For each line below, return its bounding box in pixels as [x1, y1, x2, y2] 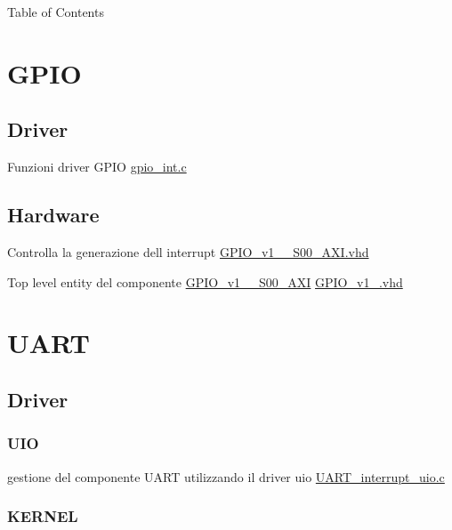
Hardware [7, 201, 100, 229]
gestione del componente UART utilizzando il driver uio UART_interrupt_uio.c [7, 467, 445, 486]
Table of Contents [7, 3, 104, 20]
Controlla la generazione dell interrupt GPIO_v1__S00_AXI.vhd [7, 242, 369, 261]
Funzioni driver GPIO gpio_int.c [7, 157, 187, 176]
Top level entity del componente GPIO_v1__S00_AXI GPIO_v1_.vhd [7, 272, 403, 291]
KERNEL [7, 505, 78, 527]
